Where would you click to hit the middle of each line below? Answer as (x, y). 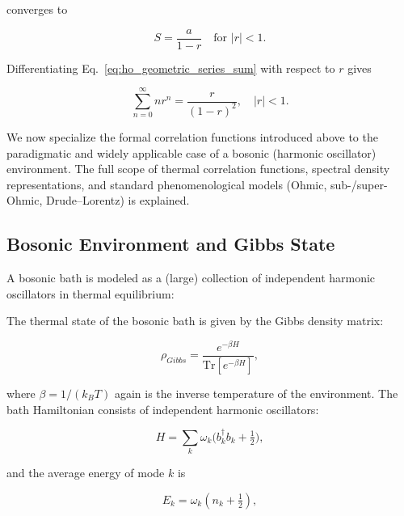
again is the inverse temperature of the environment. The (256, 393)
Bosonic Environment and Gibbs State (171, 244)
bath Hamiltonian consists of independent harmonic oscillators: (163, 409)
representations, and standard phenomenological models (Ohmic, (167, 184)
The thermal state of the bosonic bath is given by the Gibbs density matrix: (195, 321)
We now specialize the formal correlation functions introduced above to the (192, 136)
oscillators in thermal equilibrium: (90, 293)
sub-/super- (359, 184)
